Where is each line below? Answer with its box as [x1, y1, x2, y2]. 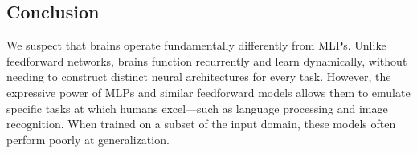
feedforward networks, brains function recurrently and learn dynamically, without [6, 52, 407, 69]
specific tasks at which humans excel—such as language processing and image [6, 99, 388, 116]
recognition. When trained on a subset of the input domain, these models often [6, 115, 396, 132]
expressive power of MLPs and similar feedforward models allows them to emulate [6, 83, 411, 100]
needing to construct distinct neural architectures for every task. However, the [6, 68, 391, 85]
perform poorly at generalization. [6, 131, 170, 147]
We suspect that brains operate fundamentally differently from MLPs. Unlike [6, 37, 386, 54]
